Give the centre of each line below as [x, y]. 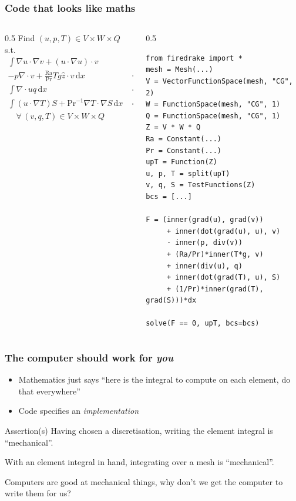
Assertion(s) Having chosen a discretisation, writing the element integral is [139, 431]
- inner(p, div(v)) [204, 243]
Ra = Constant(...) [184, 139]
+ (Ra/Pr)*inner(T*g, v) [215, 254]
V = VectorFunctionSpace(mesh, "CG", [219, 81]
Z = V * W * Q [173, 127]
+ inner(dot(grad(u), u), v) [223, 231]
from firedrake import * [194, 58]
